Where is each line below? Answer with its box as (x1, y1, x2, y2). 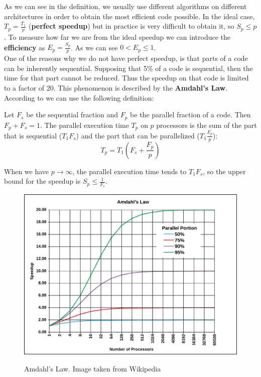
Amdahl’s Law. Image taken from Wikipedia (24, 363, 161, 373)
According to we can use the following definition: (4, 92, 154, 103)
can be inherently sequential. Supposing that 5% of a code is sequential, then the (4, 62, 253, 73)
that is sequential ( (4, 130, 62, 140)
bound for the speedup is (4, 176, 81, 186)
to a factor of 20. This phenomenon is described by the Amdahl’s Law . (4, 82, 228, 93)
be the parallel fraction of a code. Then (130, 109, 251, 120)
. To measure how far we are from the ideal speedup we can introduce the (4, 32, 231, 42)
